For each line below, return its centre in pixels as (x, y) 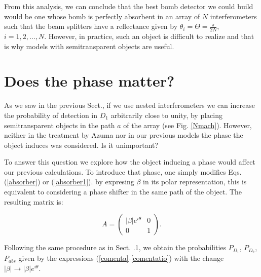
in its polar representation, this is (195, 182)
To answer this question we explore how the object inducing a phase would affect (130, 162)
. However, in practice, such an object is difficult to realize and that (149, 36)
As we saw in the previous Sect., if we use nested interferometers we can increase (129, 105)
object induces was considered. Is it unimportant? (81, 145)
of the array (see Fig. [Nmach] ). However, (188, 125)
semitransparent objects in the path (60, 125)
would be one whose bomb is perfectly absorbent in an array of (102, 16)
